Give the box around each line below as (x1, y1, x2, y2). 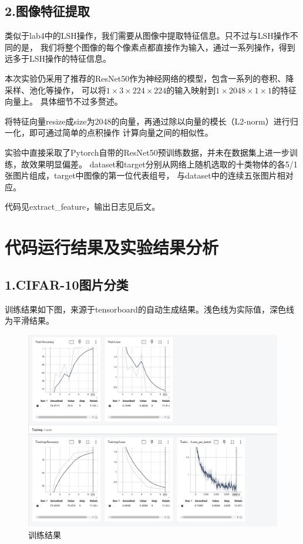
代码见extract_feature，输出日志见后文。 (5, 200, 160, 213)
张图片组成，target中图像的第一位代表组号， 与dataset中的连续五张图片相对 (5, 169, 294, 182)
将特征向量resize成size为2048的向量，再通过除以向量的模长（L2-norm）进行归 (5, 115, 298, 127)
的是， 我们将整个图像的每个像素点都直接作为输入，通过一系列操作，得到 (12, 41, 295, 53)
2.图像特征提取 (5, 2, 90, 20)
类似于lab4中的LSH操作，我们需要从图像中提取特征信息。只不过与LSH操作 (5, 29, 290, 42)
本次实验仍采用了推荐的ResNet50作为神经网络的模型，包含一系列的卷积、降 (5, 72, 294, 84)
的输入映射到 (166, 83, 216, 96)
